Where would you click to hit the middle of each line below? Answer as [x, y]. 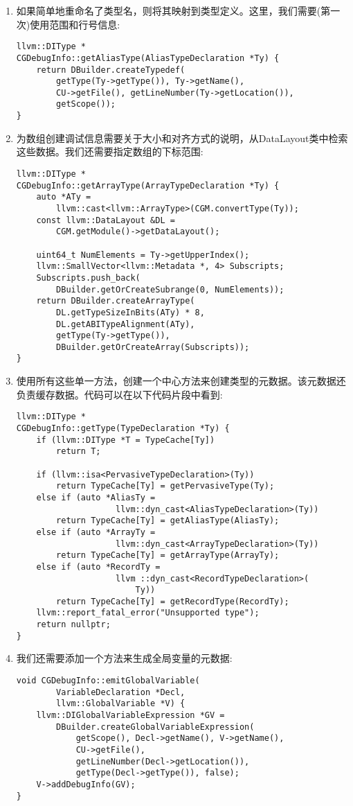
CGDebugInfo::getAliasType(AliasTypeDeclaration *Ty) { [148, 58]
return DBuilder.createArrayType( [116, 301]
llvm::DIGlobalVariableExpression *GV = [130, 715]
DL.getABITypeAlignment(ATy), [126, 324]
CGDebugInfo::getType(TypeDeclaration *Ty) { [123, 428]
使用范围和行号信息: [75, 24]
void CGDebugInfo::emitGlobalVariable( [108, 681]
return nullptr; [73, 625]
